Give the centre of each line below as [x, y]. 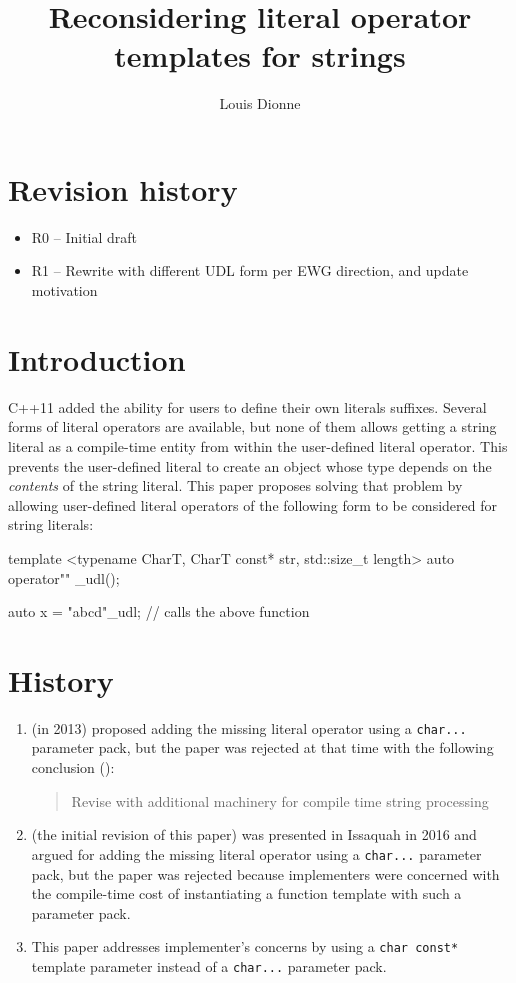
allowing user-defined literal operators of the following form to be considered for [252, 504]
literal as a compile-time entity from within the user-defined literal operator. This [258, 445]
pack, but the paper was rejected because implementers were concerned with [265, 873]
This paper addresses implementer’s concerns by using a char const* [245, 946]
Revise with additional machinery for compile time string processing [280, 800]
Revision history [123, 188]
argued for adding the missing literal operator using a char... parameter [256, 853]
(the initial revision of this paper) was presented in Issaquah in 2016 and [254, 834]
